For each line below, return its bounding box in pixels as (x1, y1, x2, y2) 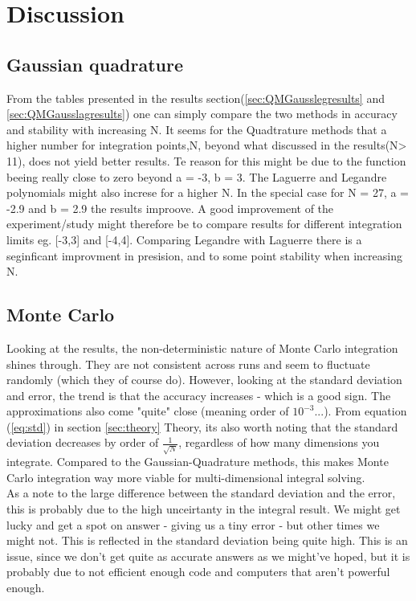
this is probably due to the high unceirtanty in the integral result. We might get (6, 500, 401, 517)
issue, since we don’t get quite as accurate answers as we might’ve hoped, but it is (6, 547, 410, 564)
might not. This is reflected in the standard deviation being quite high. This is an (6, 532, 408, 549)
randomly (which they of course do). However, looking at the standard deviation (6, 371, 402, 388)
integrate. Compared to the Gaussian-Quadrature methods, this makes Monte (6, 453, 389, 470)
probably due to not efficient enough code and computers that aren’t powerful (6, 563, 390, 580)
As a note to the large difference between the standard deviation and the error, (6, 484, 396, 501)
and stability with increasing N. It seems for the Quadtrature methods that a (6, 121, 387, 137)
